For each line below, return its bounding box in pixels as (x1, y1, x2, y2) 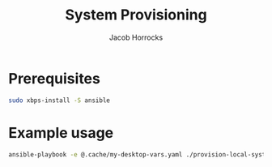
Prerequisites (8, 69, 101, 88)
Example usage (8, 123, 114, 142)
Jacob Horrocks (108, 32, 164, 42)
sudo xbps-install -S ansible (8, 96, 111, 105)
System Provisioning (64, 6, 208, 24)
